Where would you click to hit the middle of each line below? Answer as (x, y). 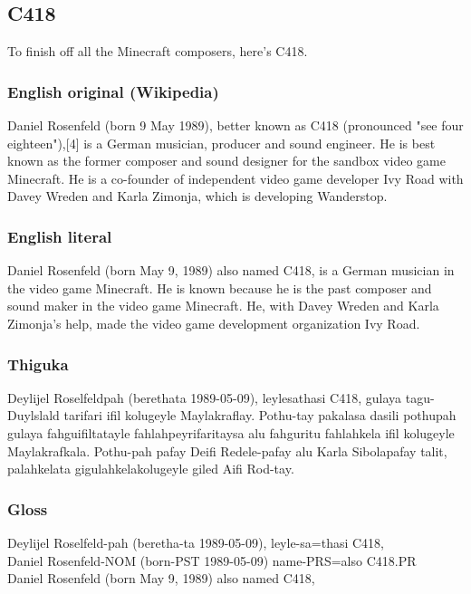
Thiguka (38, 364)
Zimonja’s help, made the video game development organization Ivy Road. (214, 323)
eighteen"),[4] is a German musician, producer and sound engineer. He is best (221, 143)
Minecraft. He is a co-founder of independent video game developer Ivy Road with (235, 178)
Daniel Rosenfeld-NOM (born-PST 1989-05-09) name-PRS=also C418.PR (212, 560)
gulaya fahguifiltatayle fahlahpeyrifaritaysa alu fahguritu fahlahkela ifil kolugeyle (231, 432)
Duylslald (34, 415)
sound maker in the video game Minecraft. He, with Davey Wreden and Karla (223, 306)
